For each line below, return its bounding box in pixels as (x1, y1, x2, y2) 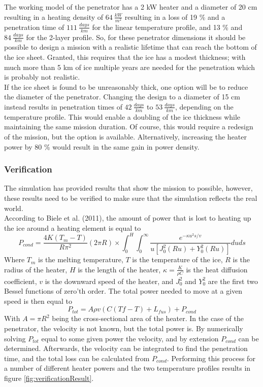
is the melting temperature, (38, 254, 123, 265)
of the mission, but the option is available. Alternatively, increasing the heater (4, 131, 247, 142)
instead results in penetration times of (4, 101, 122, 112)
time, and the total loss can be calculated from (4, 353, 150, 363)
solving (4, 333, 26, 343)
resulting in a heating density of (4, 11, 104, 22)
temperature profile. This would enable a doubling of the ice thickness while (4, 111, 241, 122)
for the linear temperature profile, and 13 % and (92, 21, 243, 32)
